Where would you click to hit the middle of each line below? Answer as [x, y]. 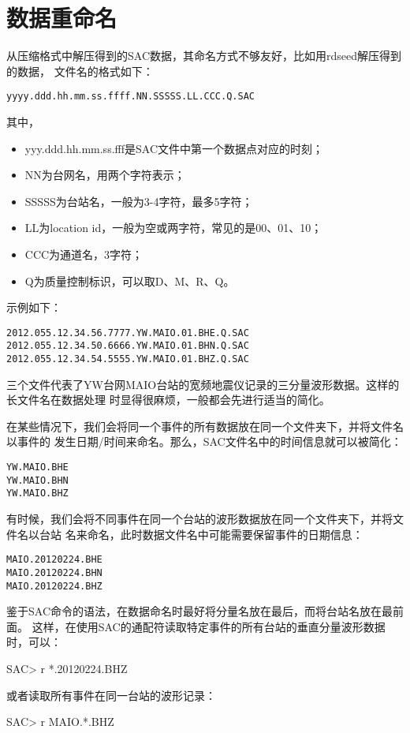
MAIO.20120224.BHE [54, 560]
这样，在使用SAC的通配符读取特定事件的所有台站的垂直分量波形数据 [209, 626]
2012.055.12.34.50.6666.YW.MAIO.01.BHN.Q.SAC [128, 346]
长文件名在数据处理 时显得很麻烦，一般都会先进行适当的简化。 [168, 400]
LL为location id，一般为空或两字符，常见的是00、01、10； [173, 228]
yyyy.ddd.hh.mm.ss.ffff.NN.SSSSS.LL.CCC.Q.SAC [130, 97]
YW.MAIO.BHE [37, 467]
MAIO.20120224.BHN [54, 572]
